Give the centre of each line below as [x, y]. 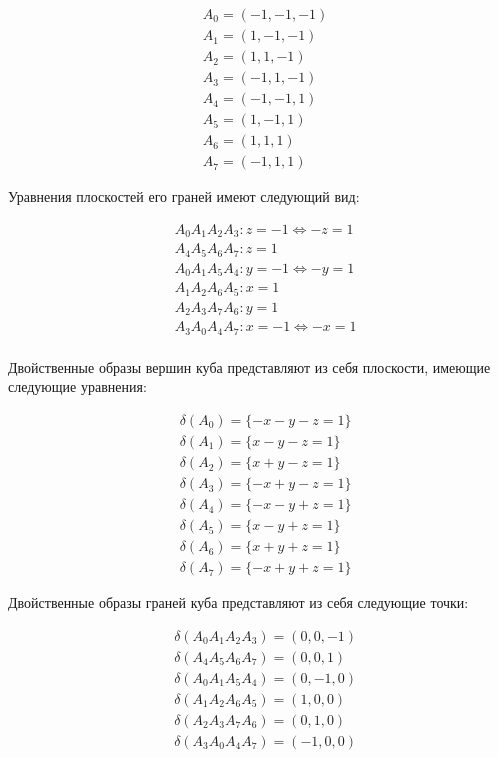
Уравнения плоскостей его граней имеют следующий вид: [184, 196]
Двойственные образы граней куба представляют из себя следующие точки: [238, 602]
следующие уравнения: [77, 386]
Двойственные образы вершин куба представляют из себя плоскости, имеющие [249, 366]
